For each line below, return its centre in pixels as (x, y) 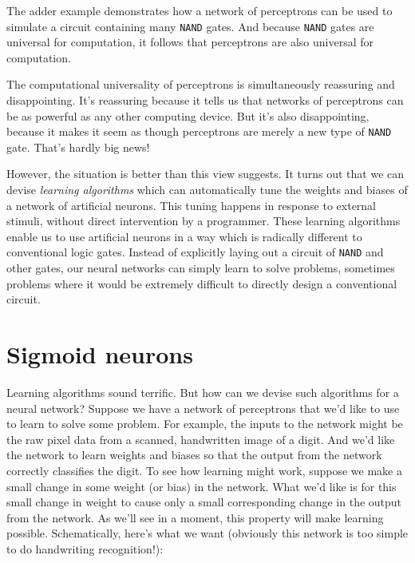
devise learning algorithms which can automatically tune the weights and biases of (207, 190)
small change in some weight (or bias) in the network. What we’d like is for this (202, 486)
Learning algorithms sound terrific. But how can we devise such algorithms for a (203, 392)
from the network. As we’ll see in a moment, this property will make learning (195, 517)
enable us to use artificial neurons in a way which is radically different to (184, 236)
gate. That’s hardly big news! (78, 147)
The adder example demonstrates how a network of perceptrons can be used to (200, 10)
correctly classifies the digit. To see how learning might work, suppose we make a (204, 470)
